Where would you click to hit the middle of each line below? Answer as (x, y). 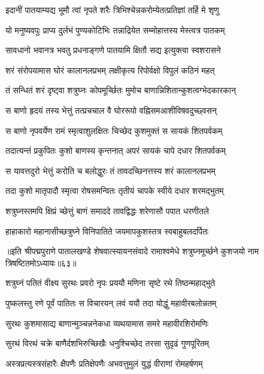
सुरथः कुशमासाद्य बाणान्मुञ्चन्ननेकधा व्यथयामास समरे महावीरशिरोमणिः (107, 323)
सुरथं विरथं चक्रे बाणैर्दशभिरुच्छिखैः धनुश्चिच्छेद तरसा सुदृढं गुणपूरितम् (107, 343)
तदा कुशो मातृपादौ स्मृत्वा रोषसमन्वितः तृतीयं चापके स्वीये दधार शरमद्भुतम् (115, 191)
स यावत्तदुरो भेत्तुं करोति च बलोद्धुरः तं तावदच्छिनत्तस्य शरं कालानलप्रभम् (110, 170)
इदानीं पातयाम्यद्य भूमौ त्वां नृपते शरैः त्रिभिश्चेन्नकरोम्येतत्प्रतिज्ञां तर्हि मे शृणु (112, 10)
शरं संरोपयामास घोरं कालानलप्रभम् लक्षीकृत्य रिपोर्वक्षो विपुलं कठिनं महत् (110, 70)
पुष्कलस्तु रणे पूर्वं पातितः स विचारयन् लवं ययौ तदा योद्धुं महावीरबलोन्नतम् (111, 302)
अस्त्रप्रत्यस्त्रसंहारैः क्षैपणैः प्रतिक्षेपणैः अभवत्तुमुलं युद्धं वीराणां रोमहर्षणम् (104, 363)
